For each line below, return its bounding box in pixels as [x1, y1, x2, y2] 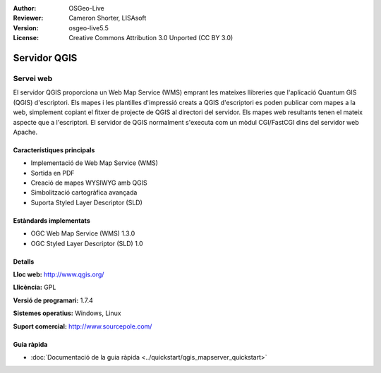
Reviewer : [13, 14, 44, 23]
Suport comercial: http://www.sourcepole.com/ [13, 322, 152, 331]
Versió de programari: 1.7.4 [13, 296, 93, 305]
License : [13, 34, 39, 42]
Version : [13, 23, 39, 32]
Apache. [13, 128, 38, 136]
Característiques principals [13, 145, 95, 154]
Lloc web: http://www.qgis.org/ [13, 270, 104, 279]
